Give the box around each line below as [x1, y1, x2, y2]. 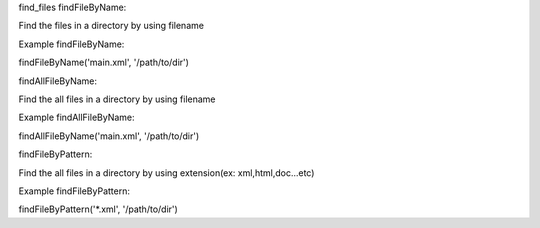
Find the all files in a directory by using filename [18, 93, 216, 105]
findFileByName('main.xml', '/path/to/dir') [18, 56, 190, 69]
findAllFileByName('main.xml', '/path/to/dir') [18, 130, 200, 142]
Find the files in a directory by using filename [18, 20, 205, 32]
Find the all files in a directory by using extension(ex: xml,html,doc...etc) [18, 166, 315, 179]
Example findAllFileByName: [18, 111, 135, 124]
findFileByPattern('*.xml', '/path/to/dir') [18, 203, 179, 215]
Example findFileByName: [18, 38, 125, 50]
